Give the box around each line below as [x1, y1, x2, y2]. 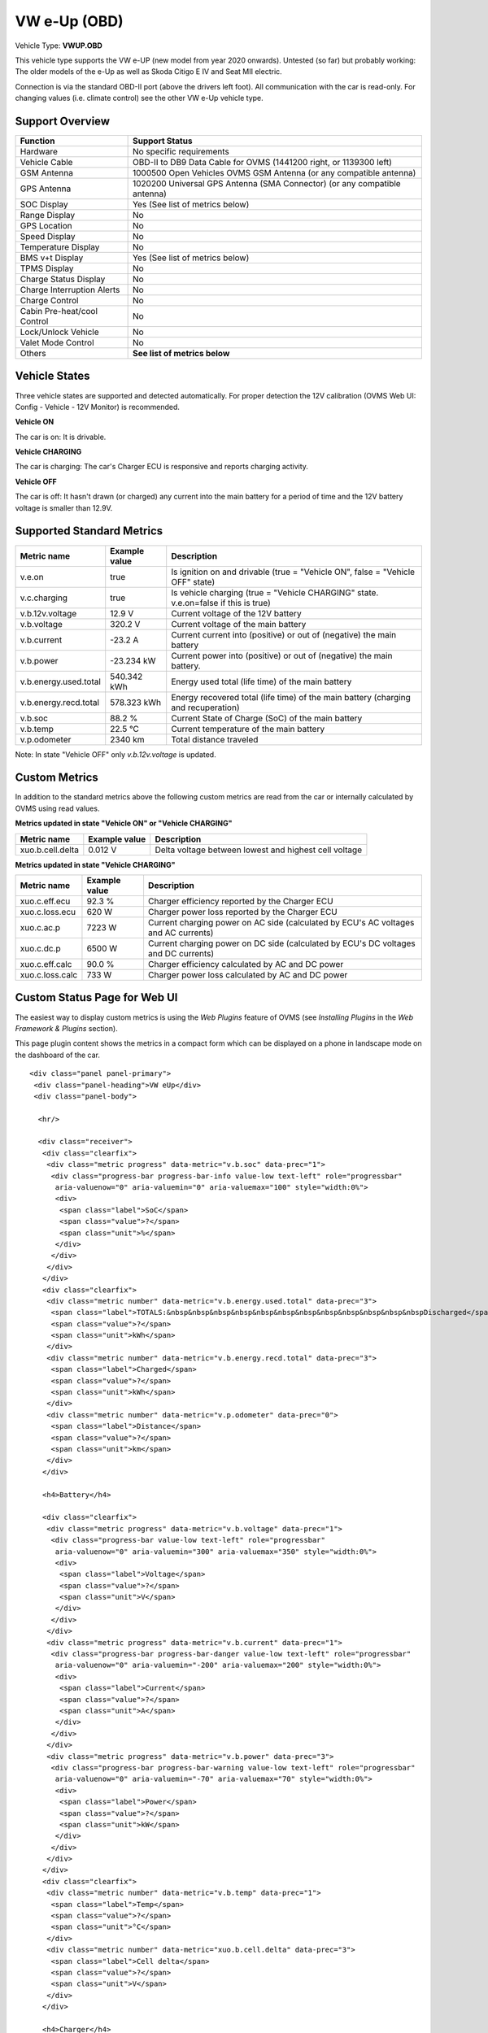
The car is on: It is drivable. [15, 432, 107, 442]
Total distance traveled [171, 734, 259, 745]
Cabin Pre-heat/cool [20, 306, 98, 317]
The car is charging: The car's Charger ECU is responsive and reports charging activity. [15, 462, 309, 472]
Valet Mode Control [20, 337, 94, 349]
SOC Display [20, 199, 68, 211]
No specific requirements [132, 146, 229, 158]
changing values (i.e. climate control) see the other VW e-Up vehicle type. [15, 94, 264, 103]
